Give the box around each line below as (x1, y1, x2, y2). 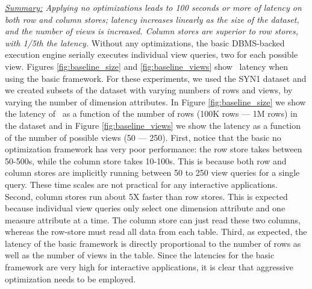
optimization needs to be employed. (5, 272, 136, 285)
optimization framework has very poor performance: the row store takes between (5, 143, 302, 155)
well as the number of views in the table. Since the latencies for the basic (5, 249, 275, 261)
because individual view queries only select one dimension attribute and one (5, 202, 285, 214)
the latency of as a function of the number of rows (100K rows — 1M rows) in (5, 107, 298, 120)
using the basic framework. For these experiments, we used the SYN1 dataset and (5, 72, 307, 84)
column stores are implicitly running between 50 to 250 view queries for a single (5, 166, 300, 179)
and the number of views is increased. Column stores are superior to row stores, (5, 25, 299, 37)
